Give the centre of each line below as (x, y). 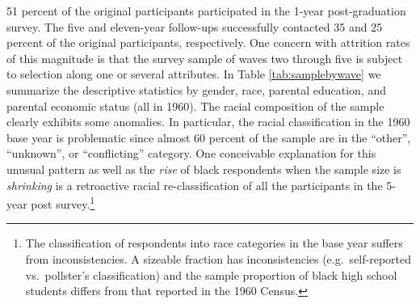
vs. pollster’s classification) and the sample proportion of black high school (211, 274)
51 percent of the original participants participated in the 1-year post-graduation (206, 11)
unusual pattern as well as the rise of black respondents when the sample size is (204, 169)
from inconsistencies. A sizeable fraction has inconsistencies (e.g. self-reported (218, 258)
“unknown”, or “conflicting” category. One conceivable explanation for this (191, 153)
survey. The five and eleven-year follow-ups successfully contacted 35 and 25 (195, 26)
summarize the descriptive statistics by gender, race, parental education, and (196, 89)
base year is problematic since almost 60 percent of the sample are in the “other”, (209, 137)
